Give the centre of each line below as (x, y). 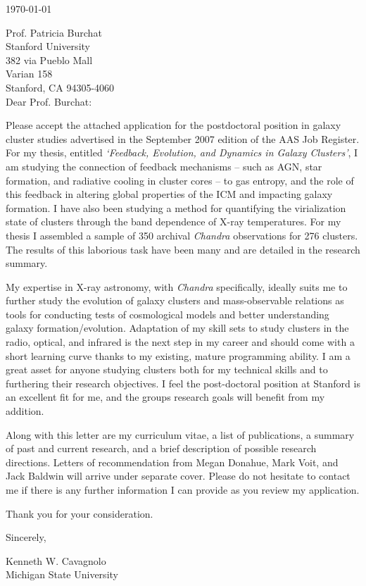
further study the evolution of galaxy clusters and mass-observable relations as (175, 300)
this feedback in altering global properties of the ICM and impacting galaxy (169, 194)
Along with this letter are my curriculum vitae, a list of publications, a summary (180, 434)
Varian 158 (29, 74)
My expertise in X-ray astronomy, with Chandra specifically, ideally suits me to (177, 286)
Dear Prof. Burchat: (49, 101)
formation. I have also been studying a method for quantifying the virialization (176, 207)
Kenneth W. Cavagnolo (56, 560)
